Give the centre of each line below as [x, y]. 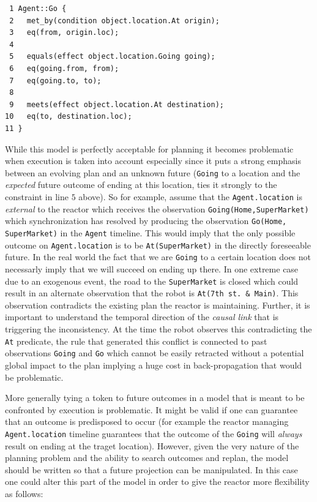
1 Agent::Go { [38, 9]
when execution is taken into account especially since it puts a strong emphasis [153, 161]
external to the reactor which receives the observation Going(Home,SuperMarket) [157, 208]
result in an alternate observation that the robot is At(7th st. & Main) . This [152, 293]
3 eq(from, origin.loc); [64, 33]
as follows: [24, 493]
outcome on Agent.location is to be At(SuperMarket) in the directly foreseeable [158, 245]
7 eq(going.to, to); [55, 81]
